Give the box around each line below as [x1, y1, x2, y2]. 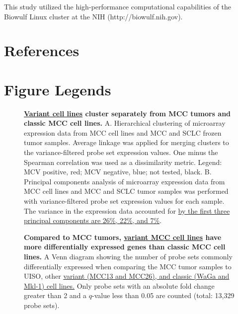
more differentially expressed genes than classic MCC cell [24, 241, 226, 252]
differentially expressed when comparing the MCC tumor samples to [24, 261, 232, 271]
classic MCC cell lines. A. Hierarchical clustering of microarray [24, 118, 226, 128]
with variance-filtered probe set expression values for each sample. [24, 196, 225, 206]
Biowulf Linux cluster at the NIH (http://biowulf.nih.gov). [4, 11, 183, 21]
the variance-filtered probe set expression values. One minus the [24, 147, 218, 157]
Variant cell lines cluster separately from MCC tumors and [24, 108, 231, 118]
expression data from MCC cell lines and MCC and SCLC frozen [24, 127, 222, 138]
